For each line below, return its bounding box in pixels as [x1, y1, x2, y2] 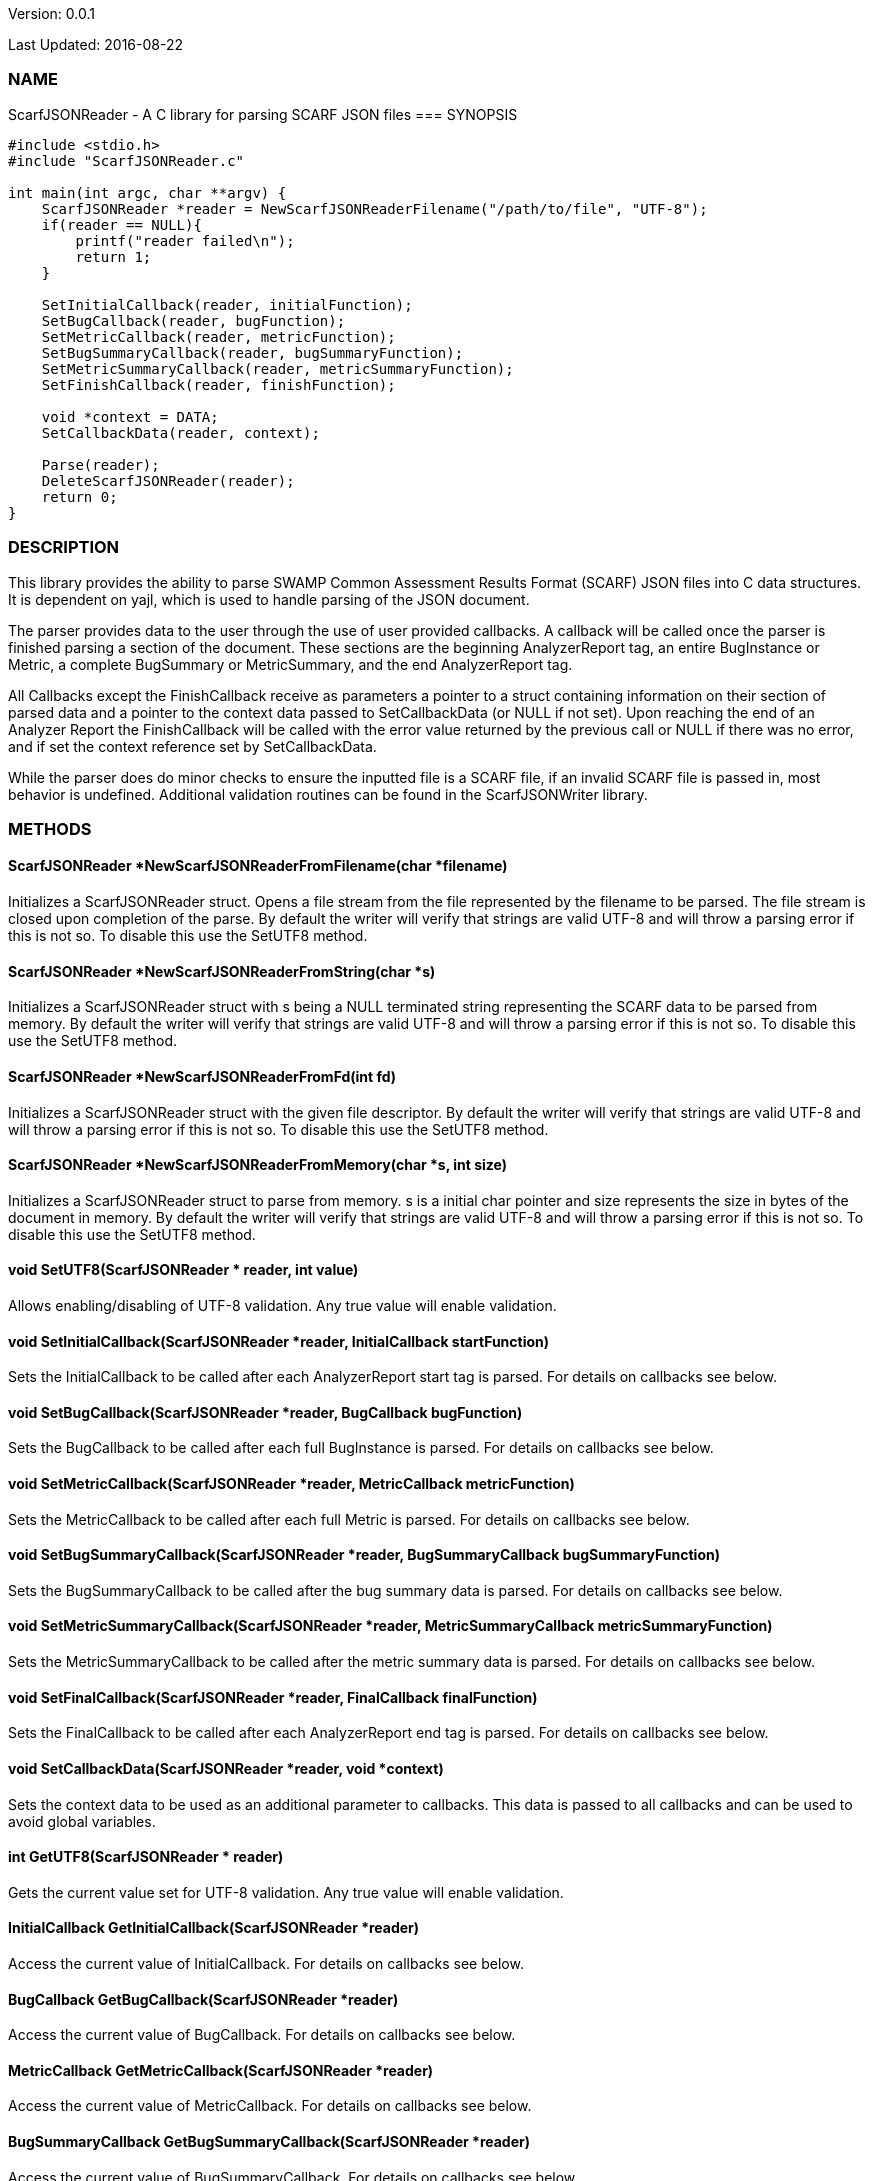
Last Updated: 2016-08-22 [8, 36, 183, 53]
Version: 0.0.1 [8, 5, 95, 22]
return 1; [75, 248, 152, 265]
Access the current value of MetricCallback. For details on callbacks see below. [8, 2097, 532, 2115]
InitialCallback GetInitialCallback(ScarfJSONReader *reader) [8, 1919, 420, 1937]
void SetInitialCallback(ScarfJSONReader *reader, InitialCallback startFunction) [8, 1332, 550, 1350]
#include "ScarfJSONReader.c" [8, 152, 245, 169]
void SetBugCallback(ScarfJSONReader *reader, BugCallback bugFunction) [8, 1403, 523, 1421]
